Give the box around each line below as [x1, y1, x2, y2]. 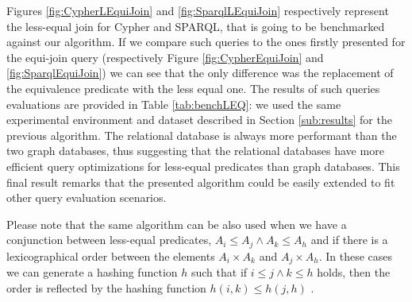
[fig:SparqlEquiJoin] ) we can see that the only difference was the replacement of [6, 64, 394, 81]
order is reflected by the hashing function [6, 279, 206, 296]
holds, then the [317, 264, 391, 281]
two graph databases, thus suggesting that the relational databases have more [6, 142, 384, 159]
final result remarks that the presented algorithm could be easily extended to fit [6, 173, 395, 190]
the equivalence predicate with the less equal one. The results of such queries [6, 79, 380, 96]
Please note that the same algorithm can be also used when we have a [6, 215, 347, 232]
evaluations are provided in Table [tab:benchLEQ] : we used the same [6, 95, 341, 112]
